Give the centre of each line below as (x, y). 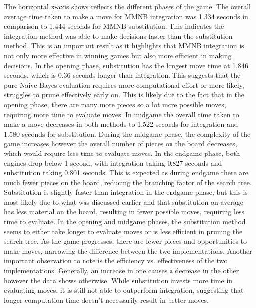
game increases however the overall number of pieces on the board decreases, (121, 143)
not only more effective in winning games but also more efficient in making (118, 55)
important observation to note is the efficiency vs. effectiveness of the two (116, 260)
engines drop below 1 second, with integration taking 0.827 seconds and (113, 163)
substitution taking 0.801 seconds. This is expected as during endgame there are (126, 173)
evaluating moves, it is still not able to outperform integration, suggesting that (124, 290)
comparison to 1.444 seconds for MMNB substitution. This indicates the (114, 26)
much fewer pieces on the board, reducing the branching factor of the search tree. (128, 182)
